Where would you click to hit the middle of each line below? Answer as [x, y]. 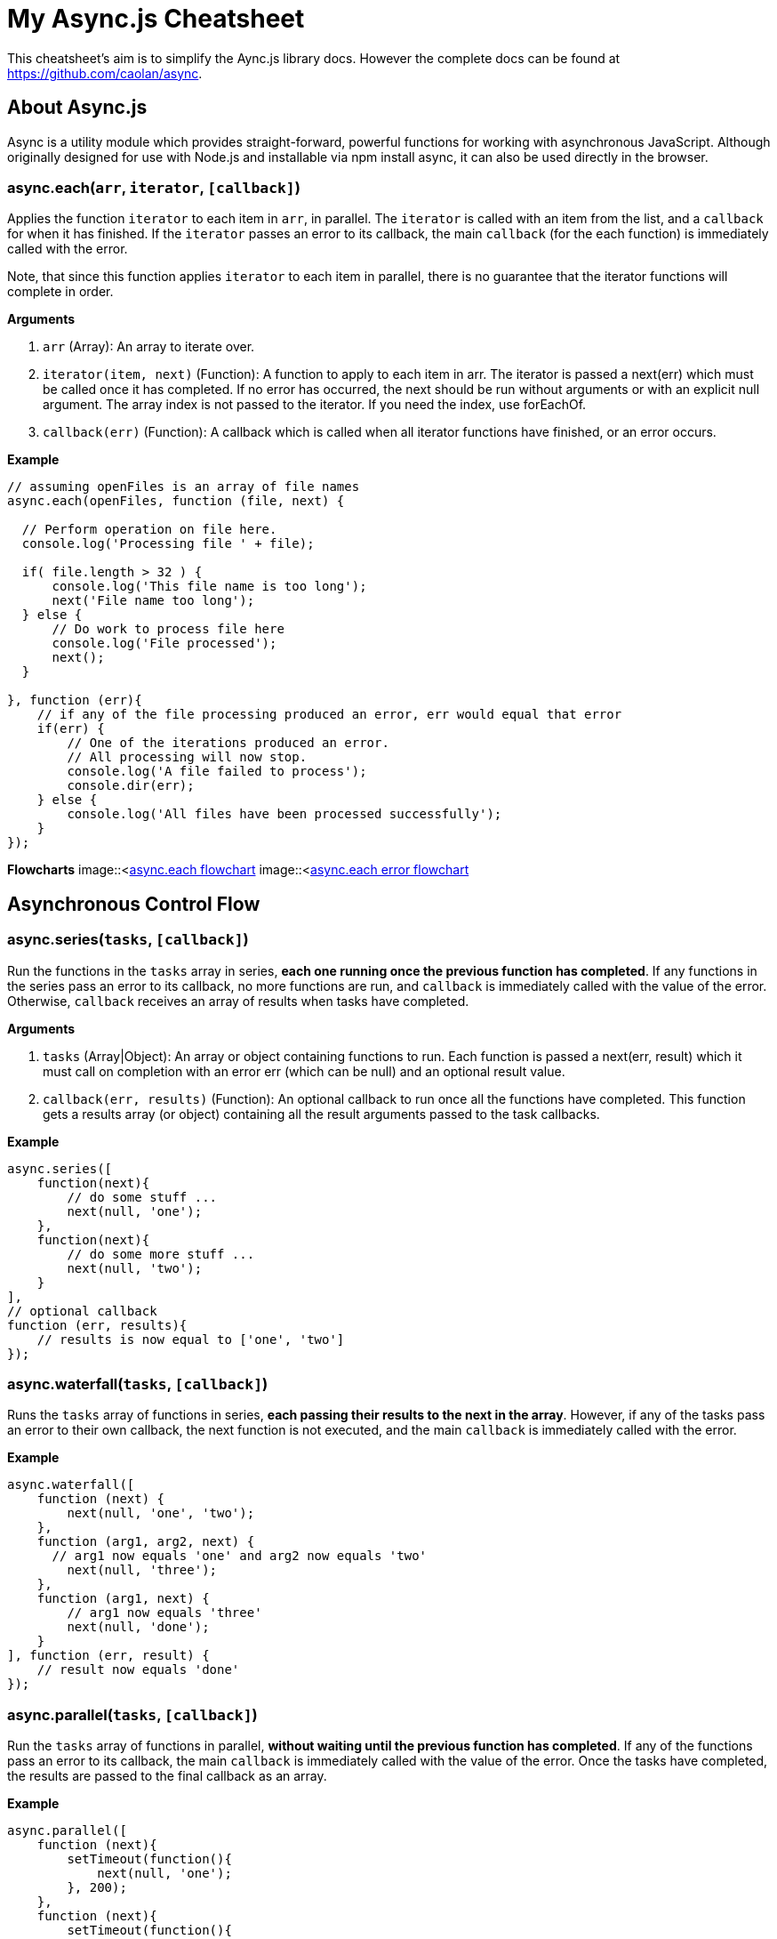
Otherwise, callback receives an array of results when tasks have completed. [238, 1001]
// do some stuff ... [142, 1197]
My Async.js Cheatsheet [156, 19]
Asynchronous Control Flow [134, 904]
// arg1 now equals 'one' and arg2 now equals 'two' [240, 1556]
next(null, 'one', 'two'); [161, 1513]
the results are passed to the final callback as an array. [167, 1776]
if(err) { [71, 729]
